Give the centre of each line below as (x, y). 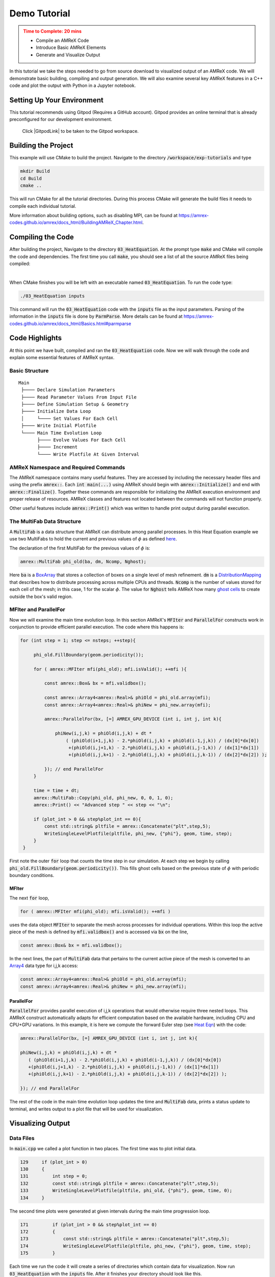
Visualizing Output (40, 1124)
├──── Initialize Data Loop (56, 411)
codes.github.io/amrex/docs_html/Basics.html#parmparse (70, 323)
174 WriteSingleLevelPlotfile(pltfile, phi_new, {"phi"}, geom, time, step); (136, 1246)
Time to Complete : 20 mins (52, 31)
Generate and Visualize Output (68, 55)
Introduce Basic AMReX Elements (71, 48)
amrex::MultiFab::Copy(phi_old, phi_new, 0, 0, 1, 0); (103, 798)
